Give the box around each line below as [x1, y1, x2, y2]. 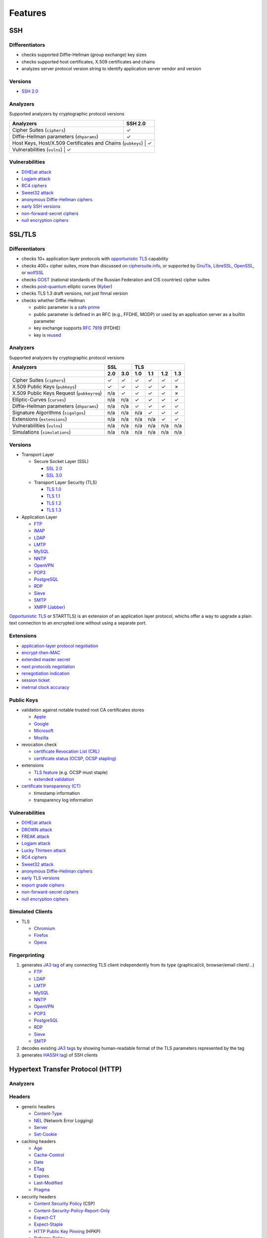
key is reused [34, 332, 61, 338]
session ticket [21, 677, 50, 683]
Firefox [34, 932, 48, 938]
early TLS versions [21, 875, 60, 881]
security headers [21, 1193, 56, 1199]
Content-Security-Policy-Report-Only [34, 1207, 110, 1213]
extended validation [34, 776, 74, 782]
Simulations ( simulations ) [12, 429, 71, 436]
